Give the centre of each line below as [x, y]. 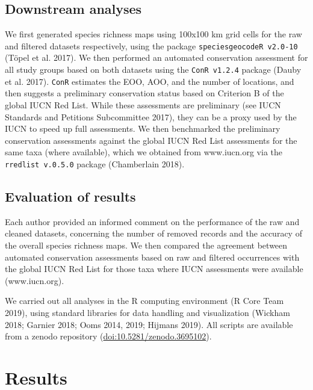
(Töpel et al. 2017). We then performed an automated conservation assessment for [156, 57]
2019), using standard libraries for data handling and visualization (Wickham [147, 312]
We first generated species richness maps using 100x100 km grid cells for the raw [153, 34]
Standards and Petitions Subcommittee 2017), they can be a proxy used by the [151, 116]
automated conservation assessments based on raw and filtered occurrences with [152, 257]
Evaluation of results [70, 196]
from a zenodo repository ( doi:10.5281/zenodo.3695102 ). [108, 336]
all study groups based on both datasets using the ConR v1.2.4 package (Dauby [153, 70]
